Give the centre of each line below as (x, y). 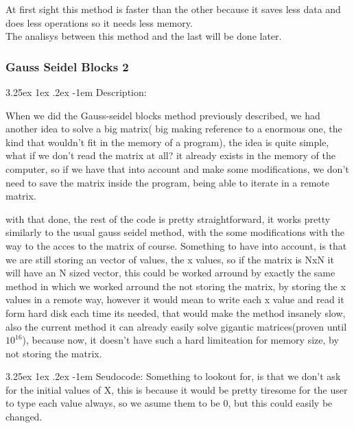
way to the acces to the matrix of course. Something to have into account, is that (176, 245)
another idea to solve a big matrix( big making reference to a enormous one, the (174, 129)
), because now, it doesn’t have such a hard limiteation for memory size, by (180, 340)
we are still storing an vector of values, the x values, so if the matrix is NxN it (170, 259)
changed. (24, 417)
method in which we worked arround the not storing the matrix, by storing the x (176, 286)
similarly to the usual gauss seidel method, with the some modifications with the (175, 232)
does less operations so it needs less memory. (99, 22)
